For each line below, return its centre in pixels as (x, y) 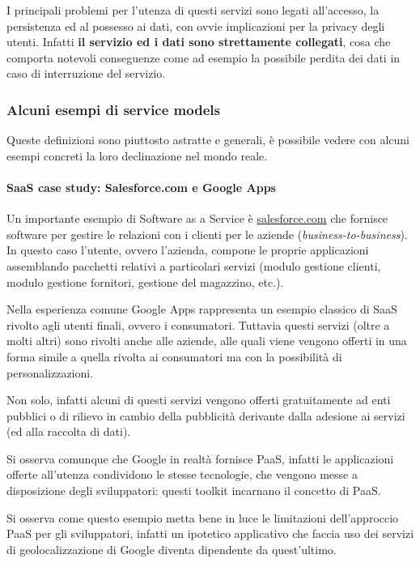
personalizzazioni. (50, 372)
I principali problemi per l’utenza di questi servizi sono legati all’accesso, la (193, 10)
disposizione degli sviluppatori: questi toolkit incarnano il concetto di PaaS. (194, 490)
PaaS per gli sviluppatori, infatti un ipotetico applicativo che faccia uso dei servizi (210, 533)
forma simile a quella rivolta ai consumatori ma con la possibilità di (174, 356)
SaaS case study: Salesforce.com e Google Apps (141, 187)
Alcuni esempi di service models (113, 109)
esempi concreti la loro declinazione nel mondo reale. (137, 155)
